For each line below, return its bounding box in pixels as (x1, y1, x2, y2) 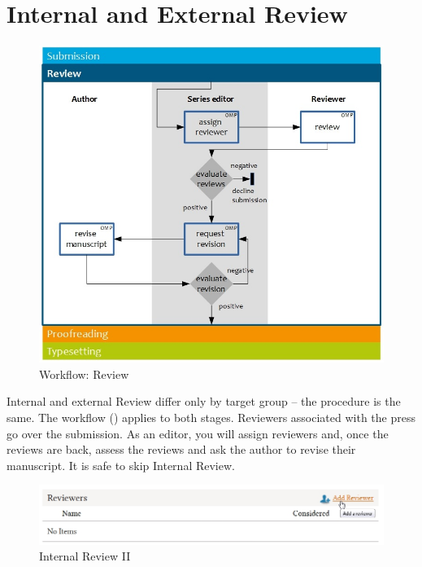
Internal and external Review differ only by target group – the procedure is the (7, 393, 401, 410)
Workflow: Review (39, 365, 129, 382)
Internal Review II (39, 547, 131, 565)
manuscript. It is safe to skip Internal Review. (7, 456, 235, 473)
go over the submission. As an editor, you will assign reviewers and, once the (7, 424, 389, 442)
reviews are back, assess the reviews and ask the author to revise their (7, 441, 356, 458)
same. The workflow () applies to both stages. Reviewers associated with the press (7, 409, 415, 426)
